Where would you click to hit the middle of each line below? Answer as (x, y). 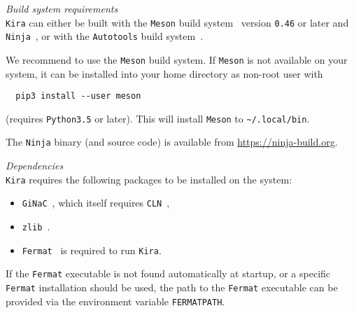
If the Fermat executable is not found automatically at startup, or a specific (168, 273)
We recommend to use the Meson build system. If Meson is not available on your (177, 59)
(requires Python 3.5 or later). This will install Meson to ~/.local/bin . (158, 118)
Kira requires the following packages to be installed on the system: (149, 179)
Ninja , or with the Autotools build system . (105, 36)
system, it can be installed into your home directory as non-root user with (164, 73)
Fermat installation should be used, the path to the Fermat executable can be (172, 287)
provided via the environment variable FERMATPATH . (115, 301)
